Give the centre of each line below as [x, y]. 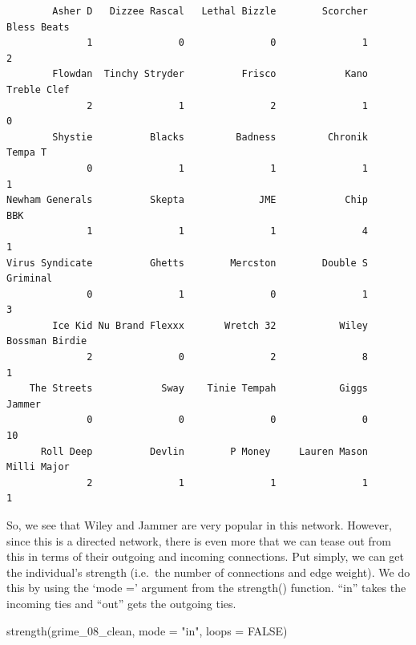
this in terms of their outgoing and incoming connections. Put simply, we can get [206, 556]
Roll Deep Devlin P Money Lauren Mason [204, 451]
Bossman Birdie [47, 341]
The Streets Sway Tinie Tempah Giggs [199, 389]
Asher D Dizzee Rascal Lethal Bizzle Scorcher [210, 11]
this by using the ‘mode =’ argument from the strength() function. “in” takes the [206, 588]
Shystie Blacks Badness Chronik [210, 137]
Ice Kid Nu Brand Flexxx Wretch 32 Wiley [210, 325]
